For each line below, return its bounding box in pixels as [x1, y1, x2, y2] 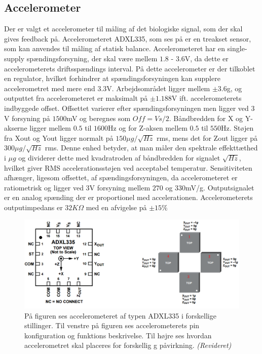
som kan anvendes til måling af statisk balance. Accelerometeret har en [4, 43, 225, 54]
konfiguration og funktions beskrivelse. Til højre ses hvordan [24, 330, 212, 340]
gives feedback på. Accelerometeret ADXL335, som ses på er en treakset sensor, [4, 33, 251, 44]
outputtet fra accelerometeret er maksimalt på [4, 93, 148, 103]
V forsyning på [4, 112, 50, 123]
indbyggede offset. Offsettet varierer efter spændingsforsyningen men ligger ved [4, 102, 249, 113]
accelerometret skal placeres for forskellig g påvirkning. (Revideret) [24, 340, 232, 350]
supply [4, 53, 25, 63]
